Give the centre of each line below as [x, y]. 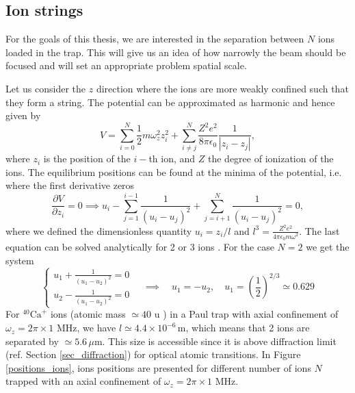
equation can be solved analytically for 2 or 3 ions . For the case [140, 246]
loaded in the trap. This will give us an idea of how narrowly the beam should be [176, 52]
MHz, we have [86, 328]
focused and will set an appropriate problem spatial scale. [126, 65]
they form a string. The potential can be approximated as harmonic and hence [170, 102]
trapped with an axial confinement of [83, 381]
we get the [328, 246]
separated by [32, 341]
